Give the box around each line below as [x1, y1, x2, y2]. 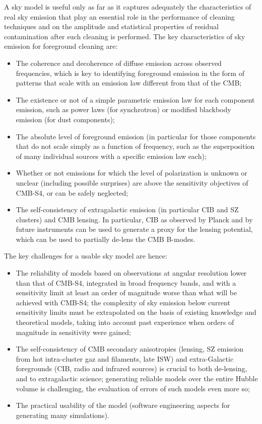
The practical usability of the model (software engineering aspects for [16, 400, 230, 410]
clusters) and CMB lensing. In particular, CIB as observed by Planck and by [16, 214, 253, 224]
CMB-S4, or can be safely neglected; [16, 187, 128, 198]
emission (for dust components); [16, 114, 115, 124]
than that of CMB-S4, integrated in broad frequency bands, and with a [16, 277, 236, 288]
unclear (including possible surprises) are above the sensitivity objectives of [16, 177, 248, 188]
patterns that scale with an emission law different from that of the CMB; [16, 77, 242, 88]
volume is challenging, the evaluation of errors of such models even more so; [16, 383, 250, 393]
